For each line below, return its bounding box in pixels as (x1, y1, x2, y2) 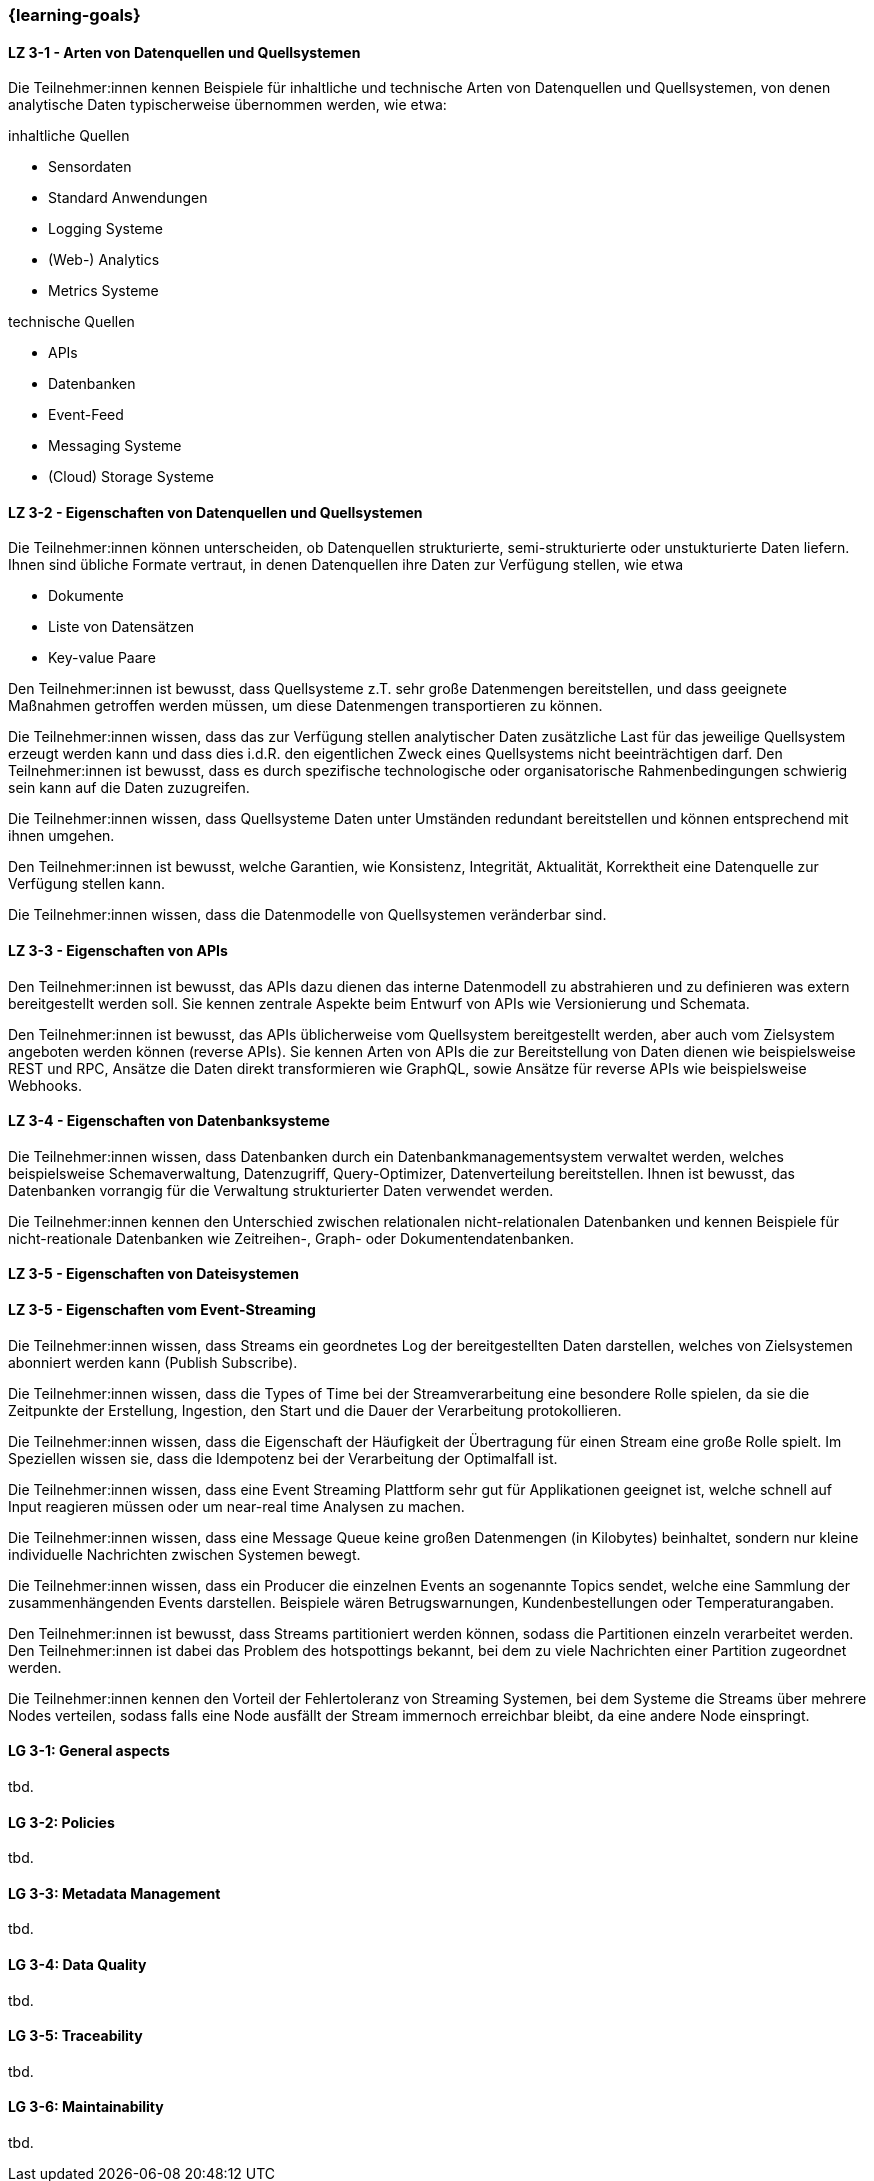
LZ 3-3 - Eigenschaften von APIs (8, 942, 228, 960)
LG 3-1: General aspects (8, 1742, 170, 1760)
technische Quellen (8, 313, 135, 331)
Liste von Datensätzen (48, 618, 195, 636)
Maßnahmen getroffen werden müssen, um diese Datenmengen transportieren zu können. (8, 697, 603, 715)
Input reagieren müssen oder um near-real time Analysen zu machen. (8, 1497, 465, 1515)
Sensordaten (48, 158, 132, 176)
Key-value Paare (48, 649, 156, 667)
